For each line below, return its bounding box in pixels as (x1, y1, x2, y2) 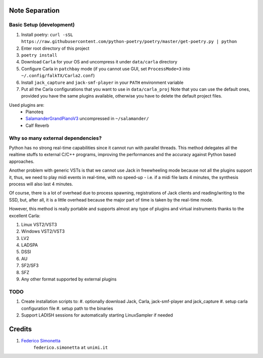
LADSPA (21, 242, 38, 248)
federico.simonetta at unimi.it (33, 345, 108, 351)
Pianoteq (25, 109, 44, 115)
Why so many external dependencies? (9, 135, 102, 141)
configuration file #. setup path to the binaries (21, 305, 113, 311)
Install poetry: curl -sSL (21, 32, 73, 38)
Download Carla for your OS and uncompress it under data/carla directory (21, 59, 178, 65)
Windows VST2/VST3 (21, 228, 65, 234)
